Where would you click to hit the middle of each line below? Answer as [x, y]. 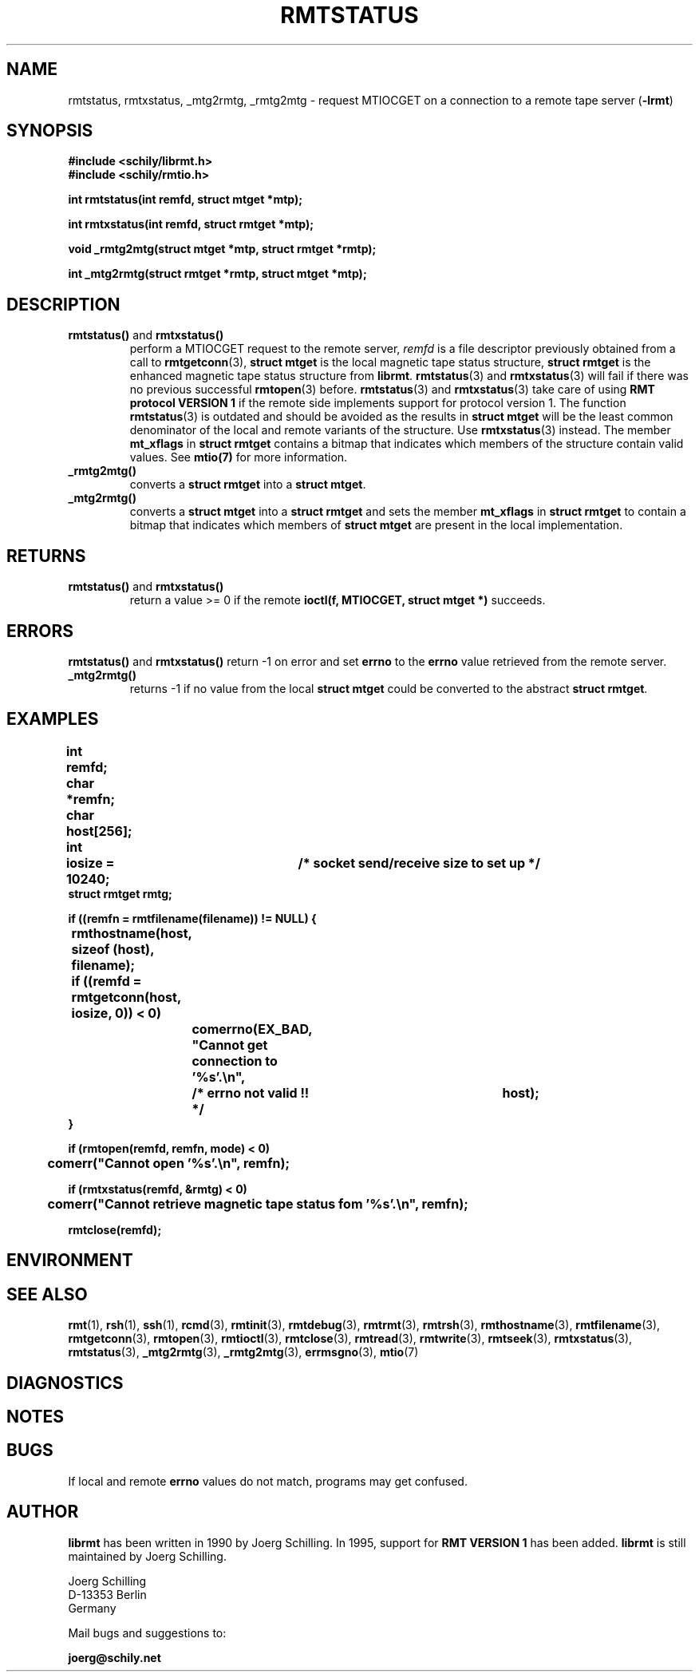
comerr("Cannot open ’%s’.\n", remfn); [169, 1163]
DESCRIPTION [63, 304]
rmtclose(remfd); [115, 1229]
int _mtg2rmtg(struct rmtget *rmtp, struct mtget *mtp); [217, 274]
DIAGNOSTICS [65, 1383]
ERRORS [40, 631]
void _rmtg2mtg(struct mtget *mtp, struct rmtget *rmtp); [222, 249]
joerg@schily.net [115, 1657]
